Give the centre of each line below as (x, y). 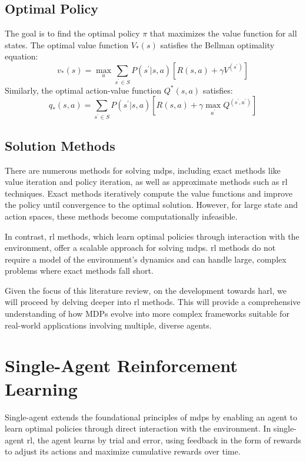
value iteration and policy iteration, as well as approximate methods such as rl (146, 182)
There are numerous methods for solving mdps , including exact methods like (143, 170)
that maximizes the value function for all (223, 33)
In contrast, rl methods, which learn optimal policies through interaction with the (152, 236)
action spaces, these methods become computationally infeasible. (121, 216)
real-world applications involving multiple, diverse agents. (108, 325)
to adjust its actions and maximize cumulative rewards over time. (123, 451)
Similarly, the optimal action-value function (83, 90)
